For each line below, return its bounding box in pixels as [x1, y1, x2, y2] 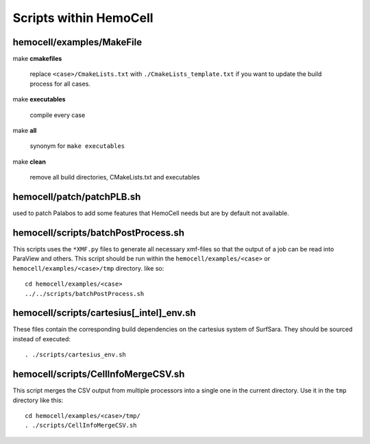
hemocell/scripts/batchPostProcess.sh [12, 227, 185, 238]
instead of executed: [12, 334, 71, 343]
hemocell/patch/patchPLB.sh [12, 191, 141, 202]
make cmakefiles [12, 55, 62, 63]
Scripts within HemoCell [12, 10, 153, 25]
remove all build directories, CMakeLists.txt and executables [29, 173, 200, 182]
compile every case [29, 110, 86, 119]
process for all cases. [29, 79, 90, 88]
